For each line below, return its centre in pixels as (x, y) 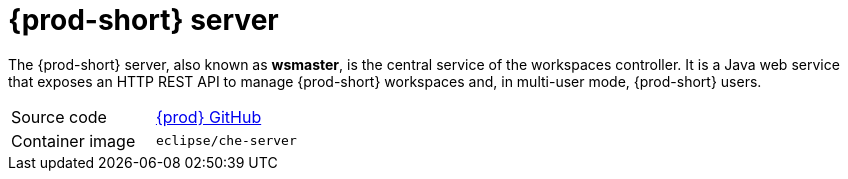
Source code (59, 116)
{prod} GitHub (208, 116)
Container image (73, 140)
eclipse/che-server (226, 141)
